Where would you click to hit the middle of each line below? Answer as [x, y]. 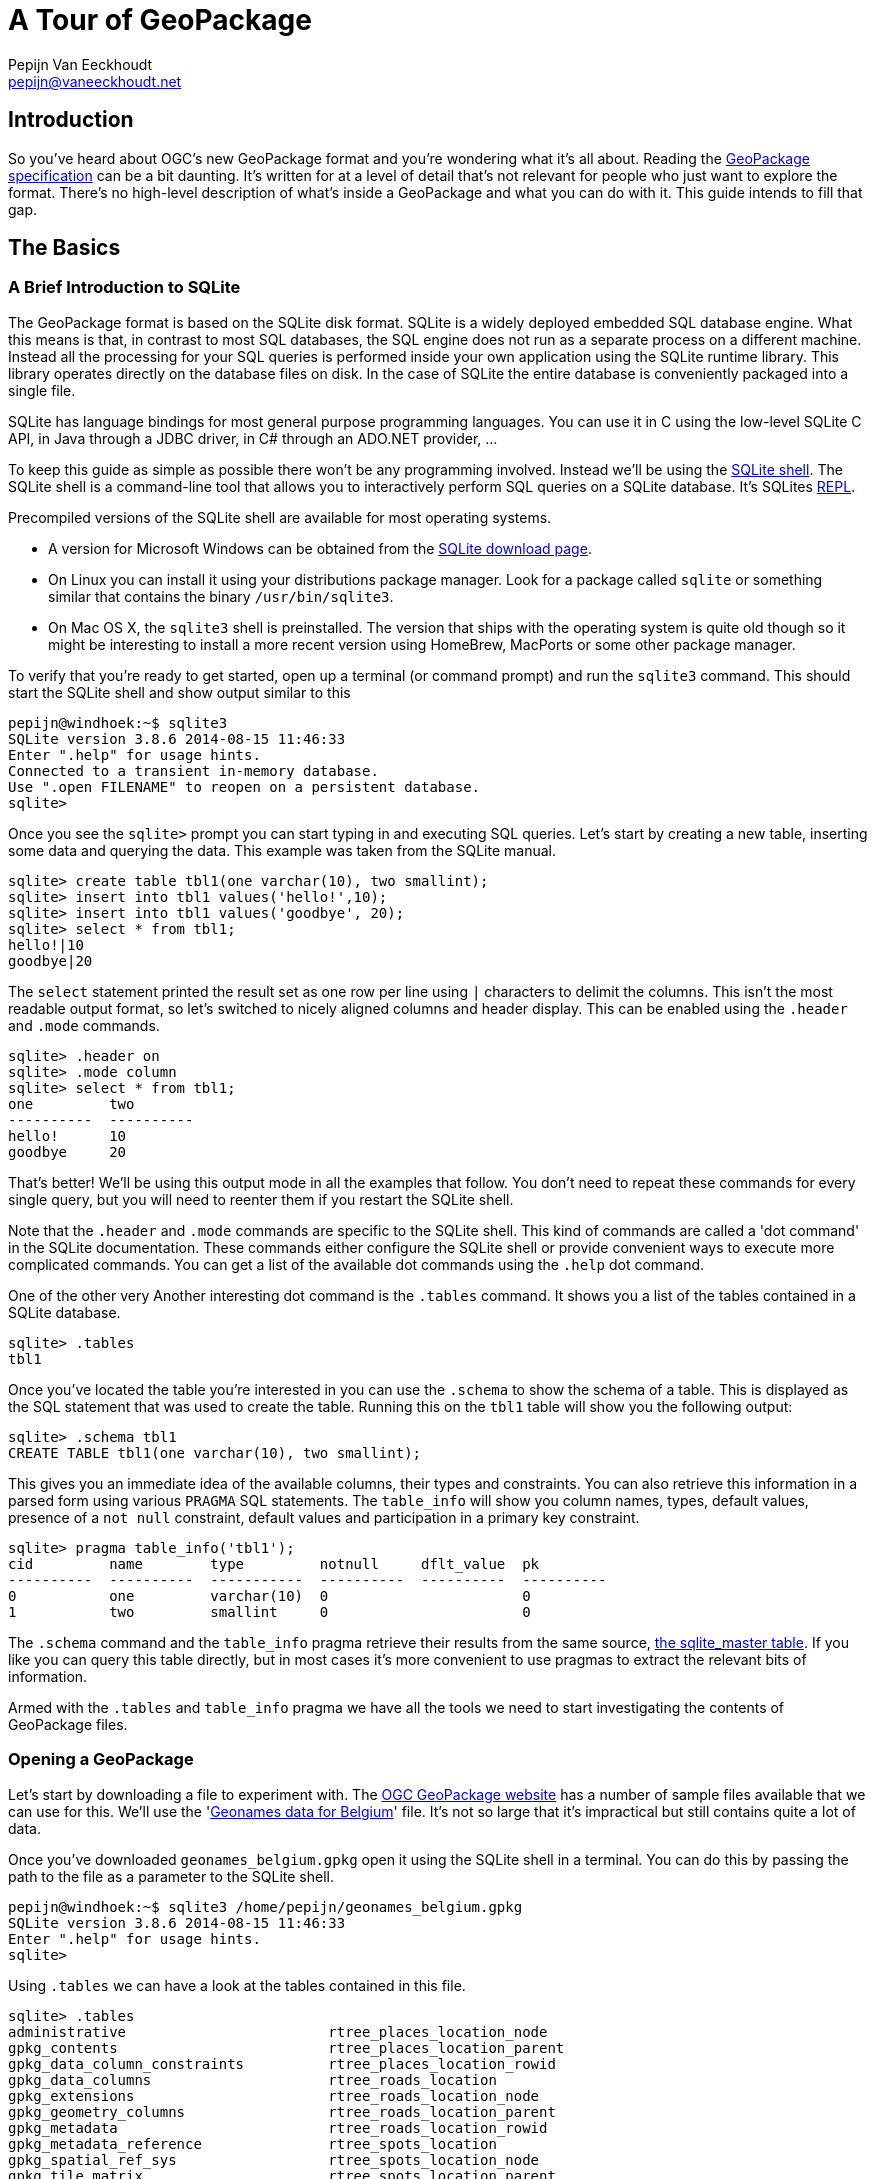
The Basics [64, 248]
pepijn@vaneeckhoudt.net [95, 81]
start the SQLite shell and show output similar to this [179, 692]
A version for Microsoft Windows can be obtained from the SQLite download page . [320, 548]
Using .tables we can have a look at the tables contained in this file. [237, 1985]
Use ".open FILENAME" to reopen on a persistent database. [244, 786]
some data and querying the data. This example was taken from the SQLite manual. [282, 850]
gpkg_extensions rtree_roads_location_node [274, 2095]
